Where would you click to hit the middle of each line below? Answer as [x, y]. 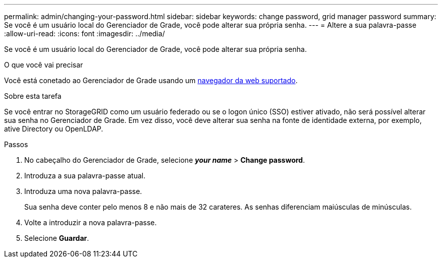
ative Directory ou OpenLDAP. [54, 129]
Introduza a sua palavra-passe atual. [85, 176]
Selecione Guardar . [57, 238]
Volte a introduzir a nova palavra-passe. [91, 222]
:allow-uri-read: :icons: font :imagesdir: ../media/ [85, 34]
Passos [16, 144]
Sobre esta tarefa [33, 96]
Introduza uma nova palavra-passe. [83, 191]
